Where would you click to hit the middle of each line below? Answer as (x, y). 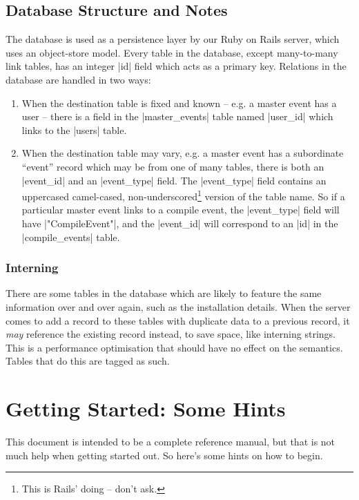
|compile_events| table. (71, 237)
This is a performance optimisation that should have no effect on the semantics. (174, 347)
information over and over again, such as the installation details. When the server (178, 306)
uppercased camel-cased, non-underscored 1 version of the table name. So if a (183, 195)
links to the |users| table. (74, 129)
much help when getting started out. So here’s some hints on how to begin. (164, 455)
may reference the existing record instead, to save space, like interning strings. (171, 334)
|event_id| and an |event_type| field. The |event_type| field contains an (174, 180)
